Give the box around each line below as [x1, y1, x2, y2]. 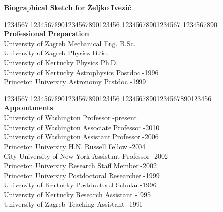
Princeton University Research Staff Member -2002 [4, 160, 157, 170]
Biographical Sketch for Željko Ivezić [4, 2, 131, 12]
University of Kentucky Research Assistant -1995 [4, 189, 151, 199]
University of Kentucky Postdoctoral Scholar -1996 [4, 180, 157, 190]
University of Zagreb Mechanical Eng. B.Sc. [4, 38, 136, 48]
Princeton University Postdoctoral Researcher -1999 [4, 170, 160, 180]
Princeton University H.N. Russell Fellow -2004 [4, 141, 146, 151]
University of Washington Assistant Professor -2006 [4, 132, 159, 142]
